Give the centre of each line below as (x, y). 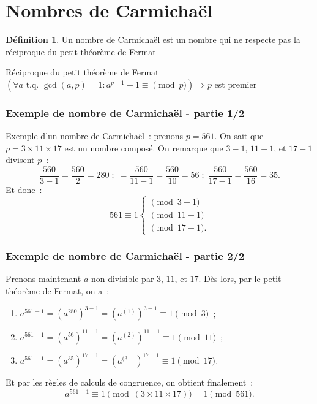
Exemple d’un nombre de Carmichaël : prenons (95, 136)
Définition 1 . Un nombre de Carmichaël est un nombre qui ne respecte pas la (153, 40)
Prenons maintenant (43, 279)
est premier (236, 84)
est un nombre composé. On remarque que (144, 147)
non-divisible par (122, 279)
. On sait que (239, 136)
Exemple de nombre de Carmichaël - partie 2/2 (125, 256)
